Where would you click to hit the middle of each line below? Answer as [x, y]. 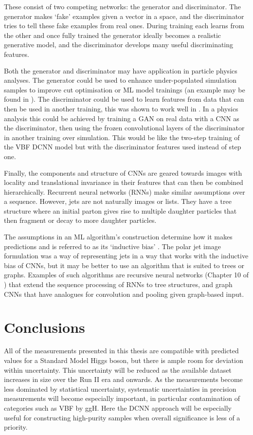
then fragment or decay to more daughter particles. [80, 220]
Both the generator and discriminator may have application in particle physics [121, 70]
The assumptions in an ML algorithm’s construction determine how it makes [118, 237]
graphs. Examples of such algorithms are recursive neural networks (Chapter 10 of [126, 275]
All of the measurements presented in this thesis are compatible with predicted [121, 351]
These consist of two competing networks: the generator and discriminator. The [123, 6]
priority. [16, 427]
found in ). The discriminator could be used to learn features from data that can [124, 99]
